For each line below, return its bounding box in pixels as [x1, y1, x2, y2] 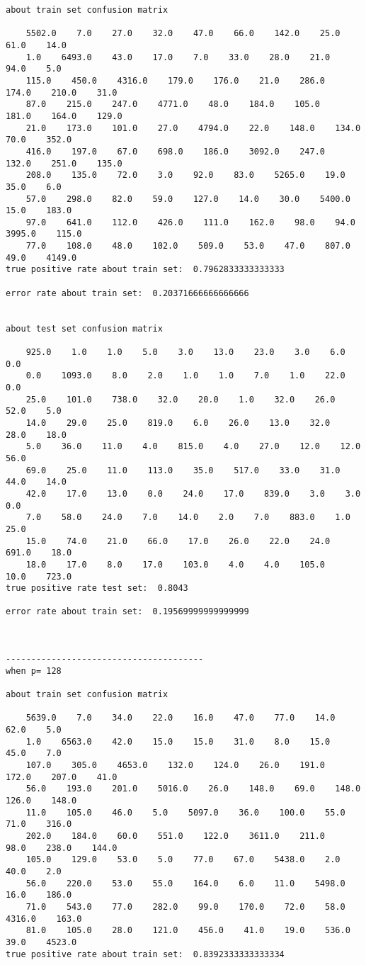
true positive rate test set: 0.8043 [6, 583, 188, 594]
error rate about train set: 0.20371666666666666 [6, 288, 249, 298]
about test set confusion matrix [6, 323, 163, 334]
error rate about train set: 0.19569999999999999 [6, 606, 249, 617]
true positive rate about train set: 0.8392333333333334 [6, 949, 285, 959]
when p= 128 [6, 665, 62, 676]
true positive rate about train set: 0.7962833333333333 [6, 264, 285, 275]
